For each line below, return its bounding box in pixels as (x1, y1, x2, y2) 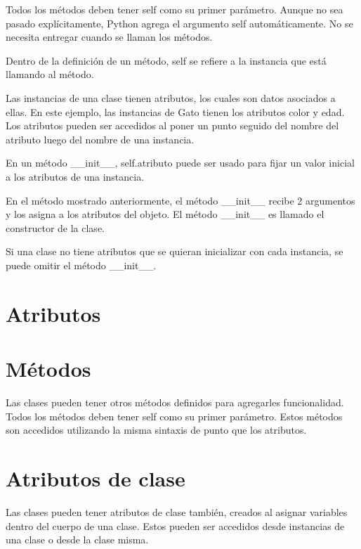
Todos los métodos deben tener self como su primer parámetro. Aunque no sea (6, 2, 343, 16)
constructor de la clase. (6, 220, 105, 235)
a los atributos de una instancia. (6, 169, 145, 183)
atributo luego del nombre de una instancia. (6, 131, 195, 146)
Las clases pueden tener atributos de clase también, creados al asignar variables (6, 504, 348, 519)
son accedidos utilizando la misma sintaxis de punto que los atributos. (6, 422, 307, 437)
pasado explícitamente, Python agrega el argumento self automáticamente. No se (6, 15, 353, 30)
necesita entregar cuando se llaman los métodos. (6, 30, 213, 44)
